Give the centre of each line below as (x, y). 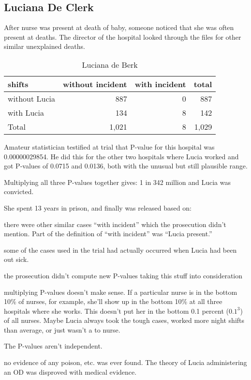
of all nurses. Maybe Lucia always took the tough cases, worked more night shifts (124, 320)
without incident (95, 84)
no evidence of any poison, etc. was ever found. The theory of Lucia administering (125, 362)
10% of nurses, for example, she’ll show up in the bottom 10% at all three (113, 301)
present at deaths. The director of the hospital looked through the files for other (123, 37)
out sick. (16, 259)
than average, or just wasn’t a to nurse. (62, 329)
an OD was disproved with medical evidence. (70, 372)
